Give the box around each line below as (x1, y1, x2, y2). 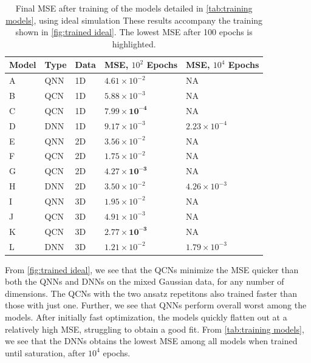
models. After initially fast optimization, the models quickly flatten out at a (5, 310, 287, 323)
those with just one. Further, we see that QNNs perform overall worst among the (5, 299, 307, 311)
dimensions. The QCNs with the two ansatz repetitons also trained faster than (5, 287, 297, 299)
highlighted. (112, 37, 156, 50)
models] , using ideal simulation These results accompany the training (5, 13, 263, 26)
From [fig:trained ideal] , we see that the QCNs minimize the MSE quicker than (5, 263, 299, 276)
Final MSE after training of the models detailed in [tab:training (15, 2, 253, 14)
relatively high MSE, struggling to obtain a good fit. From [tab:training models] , (5, 322, 304, 335)
